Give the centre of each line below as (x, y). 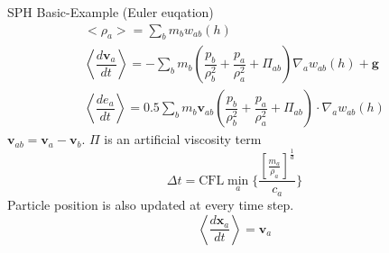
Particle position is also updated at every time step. (151, 204)
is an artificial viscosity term (183, 139)
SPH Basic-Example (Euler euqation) (111, 12)
